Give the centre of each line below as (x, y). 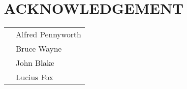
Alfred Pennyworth (48, 34)
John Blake (35, 63)
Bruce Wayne (39, 49)
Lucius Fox (35, 77)
